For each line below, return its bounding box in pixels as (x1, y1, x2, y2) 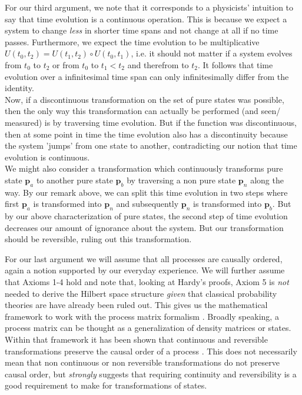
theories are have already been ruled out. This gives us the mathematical (5, 299, 268, 311)
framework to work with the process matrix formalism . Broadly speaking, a (5, 310, 279, 322)
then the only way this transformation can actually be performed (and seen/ (5, 105, 281, 117)
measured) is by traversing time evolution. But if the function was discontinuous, (5, 116, 297, 128)
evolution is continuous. (5, 150, 90, 163)
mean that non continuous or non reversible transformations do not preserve (5, 356, 280, 369)
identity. (5, 82, 34, 94)
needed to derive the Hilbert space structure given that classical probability (5, 287, 277, 299)
